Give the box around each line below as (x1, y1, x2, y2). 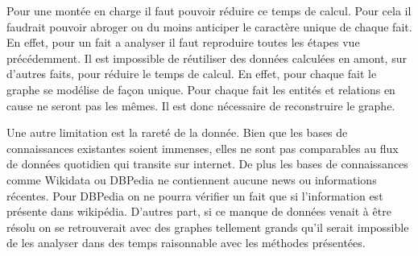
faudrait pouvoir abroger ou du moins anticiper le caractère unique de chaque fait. (6, 18, 412, 35)
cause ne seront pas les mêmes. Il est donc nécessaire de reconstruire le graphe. (6, 97, 395, 114)
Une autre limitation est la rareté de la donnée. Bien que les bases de (6, 124, 348, 141)
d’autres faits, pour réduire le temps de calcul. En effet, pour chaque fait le (6, 65, 377, 82)
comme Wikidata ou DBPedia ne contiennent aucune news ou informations (6, 171, 377, 188)
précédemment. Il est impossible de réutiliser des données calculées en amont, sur (6, 49, 407, 66)
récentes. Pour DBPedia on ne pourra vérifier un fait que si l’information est (6, 187, 383, 204)
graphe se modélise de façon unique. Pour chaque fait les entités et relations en (6, 81, 395, 97)
